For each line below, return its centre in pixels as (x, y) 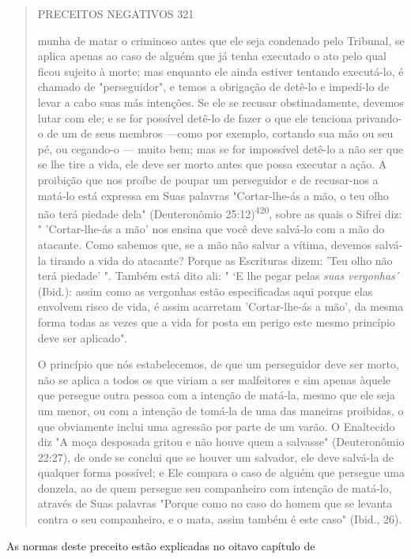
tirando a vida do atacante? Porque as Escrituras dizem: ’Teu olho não (221, 260)
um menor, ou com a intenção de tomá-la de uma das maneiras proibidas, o (221, 410)
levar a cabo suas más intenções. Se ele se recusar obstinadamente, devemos (221, 102)
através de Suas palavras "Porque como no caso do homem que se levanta (215, 503)
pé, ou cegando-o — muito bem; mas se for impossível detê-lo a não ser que (221, 148)
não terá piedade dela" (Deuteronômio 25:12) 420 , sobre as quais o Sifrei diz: (220, 212)
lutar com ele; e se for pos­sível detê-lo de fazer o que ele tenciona (195, 117)
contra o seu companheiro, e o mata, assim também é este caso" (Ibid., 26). (220, 519)
